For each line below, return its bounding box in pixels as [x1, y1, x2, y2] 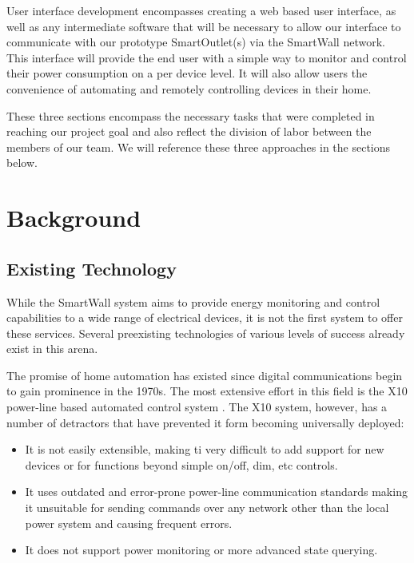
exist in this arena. [6, 340, 98, 357]
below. [6, 154, 38, 171]
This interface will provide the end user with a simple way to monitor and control [6, 49, 407, 65]
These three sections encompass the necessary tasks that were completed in [6, 107, 375, 124]
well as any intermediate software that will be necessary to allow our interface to [6, 18, 401, 34]
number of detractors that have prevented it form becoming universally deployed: [6, 414, 404, 430]
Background [6, 201, 141, 234]
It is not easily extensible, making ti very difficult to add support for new [25, 441, 384, 458]
